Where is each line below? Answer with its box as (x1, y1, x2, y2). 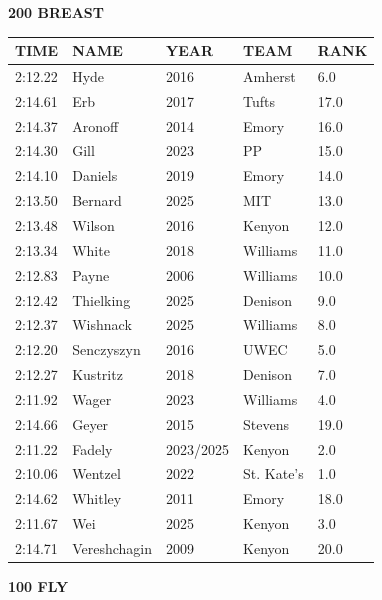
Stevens (243, 413, 289, 434)
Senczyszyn (72, 339, 141, 360)
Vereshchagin (72, 537, 153, 558)
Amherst (243, 65, 296, 86)
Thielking (72, 289, 131, 310)
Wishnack (72, 314, 132, 335)
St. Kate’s (243, 463, 304, 484)
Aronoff (72, 115, 119, 136)
